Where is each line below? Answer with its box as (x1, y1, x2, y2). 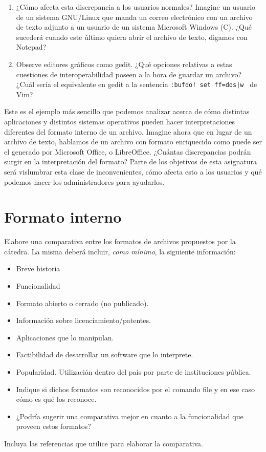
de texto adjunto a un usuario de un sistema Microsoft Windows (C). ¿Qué (16, 21, 252, 32)
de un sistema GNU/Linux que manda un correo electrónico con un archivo (16, 11, 253, 22)
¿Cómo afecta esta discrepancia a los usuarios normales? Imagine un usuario (16, 2, 256, 12)
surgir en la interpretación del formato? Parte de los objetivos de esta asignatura (4, 156, 257, 167)
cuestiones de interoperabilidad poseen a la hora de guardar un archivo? (16, 69, 242, 79)
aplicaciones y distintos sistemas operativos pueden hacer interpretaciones (4, 116, 235, 126)
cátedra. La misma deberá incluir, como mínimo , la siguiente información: (4, 246, 236, 256)
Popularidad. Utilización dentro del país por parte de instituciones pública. (16, 367, 251, 377)
